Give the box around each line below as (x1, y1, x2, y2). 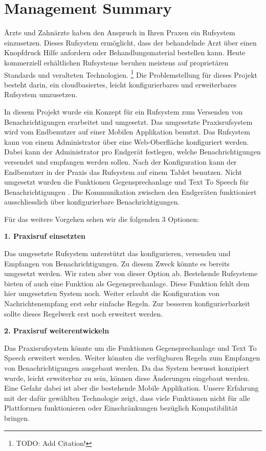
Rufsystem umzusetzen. (4, 89, 78, 100)
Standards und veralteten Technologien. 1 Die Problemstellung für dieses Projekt (4, 67, 258, 80)
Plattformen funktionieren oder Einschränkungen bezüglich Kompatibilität (4, 402, 238, 413)
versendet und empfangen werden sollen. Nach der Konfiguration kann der (4, 156, 237, 167)
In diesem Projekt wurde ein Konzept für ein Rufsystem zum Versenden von (4, 106, 243, 117)
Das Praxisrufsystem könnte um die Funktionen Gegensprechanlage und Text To (4, 342, 257, 353)
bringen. (4, 412, 30, 423)
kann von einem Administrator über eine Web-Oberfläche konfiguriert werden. (4, 136, 249, 147)
